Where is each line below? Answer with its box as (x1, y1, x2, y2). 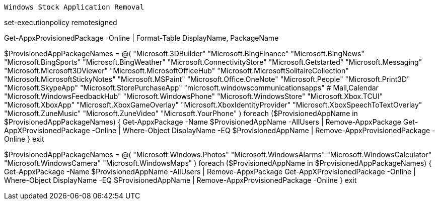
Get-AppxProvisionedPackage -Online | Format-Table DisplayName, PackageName (4, 34, 279, 42)
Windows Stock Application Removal (4, 3, 144, 11)
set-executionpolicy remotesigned (4, 18, 117, 27)
